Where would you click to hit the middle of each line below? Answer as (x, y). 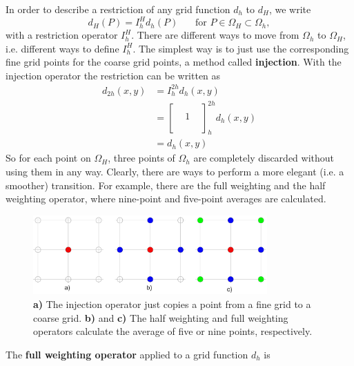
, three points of (141, 158)
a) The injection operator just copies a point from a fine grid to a (172, 304)
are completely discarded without (264, 158)
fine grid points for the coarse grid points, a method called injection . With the (174, 62)
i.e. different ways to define (62, 48)
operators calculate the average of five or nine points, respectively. (173, 331)
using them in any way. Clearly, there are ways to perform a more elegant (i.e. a (175, 171)
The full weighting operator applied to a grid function (127, 354)
